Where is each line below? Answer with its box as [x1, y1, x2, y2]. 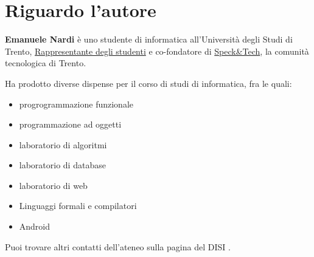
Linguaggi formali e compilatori [19, 199, 137, 212]
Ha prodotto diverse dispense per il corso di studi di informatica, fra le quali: [5, 77, 292, 89]
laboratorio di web [19, 179, 88, 191]
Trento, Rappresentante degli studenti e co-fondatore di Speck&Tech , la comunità [5, 44, 309, 57]
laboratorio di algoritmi [19, 138, 107, 151]
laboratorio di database [19, 159, 106, 171]
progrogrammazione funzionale [19, 97, 133, 110]
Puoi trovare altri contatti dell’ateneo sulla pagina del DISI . [5, 240, 231, 253]
